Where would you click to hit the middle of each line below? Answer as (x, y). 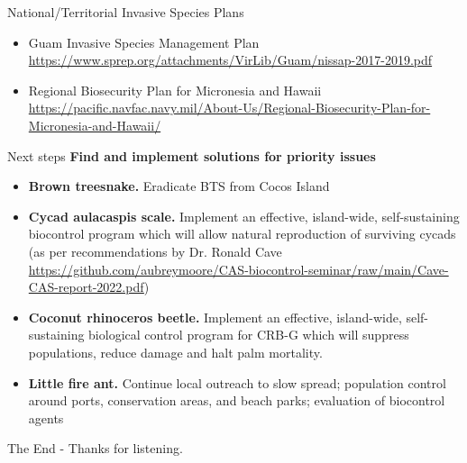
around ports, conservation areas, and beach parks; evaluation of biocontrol (237, 400)
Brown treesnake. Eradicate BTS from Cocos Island (179, 186)
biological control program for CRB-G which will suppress (249, 335)
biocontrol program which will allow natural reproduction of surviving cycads (242, 234)
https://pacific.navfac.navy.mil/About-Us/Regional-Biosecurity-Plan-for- (229, 108)
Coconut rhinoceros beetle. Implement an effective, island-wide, (215, 317)
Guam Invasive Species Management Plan (144, 42)
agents (46, 418)
